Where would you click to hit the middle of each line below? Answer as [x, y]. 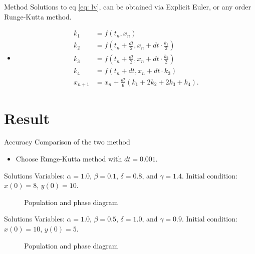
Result [27, 118]
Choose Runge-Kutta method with [69, 159]
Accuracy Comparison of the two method [67, 142]
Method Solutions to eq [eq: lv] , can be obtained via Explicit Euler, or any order [128, 6]
